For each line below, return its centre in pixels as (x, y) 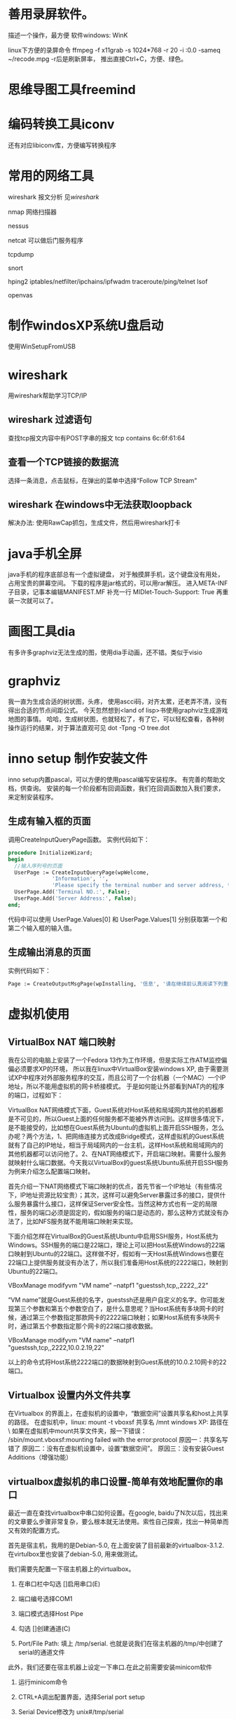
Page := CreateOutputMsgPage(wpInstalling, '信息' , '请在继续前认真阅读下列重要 (121, 984)
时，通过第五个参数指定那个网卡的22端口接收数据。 (82, 1326)
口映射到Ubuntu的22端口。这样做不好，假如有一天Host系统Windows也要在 (116, 1254)
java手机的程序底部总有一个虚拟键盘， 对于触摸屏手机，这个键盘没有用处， (116, 574)
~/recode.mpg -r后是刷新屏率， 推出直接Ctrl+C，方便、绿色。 (98, 59)
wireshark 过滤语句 (50, 420)
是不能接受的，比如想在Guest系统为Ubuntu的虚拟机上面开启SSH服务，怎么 (116, 1128)
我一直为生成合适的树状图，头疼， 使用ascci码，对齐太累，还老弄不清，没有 (118, 701)
